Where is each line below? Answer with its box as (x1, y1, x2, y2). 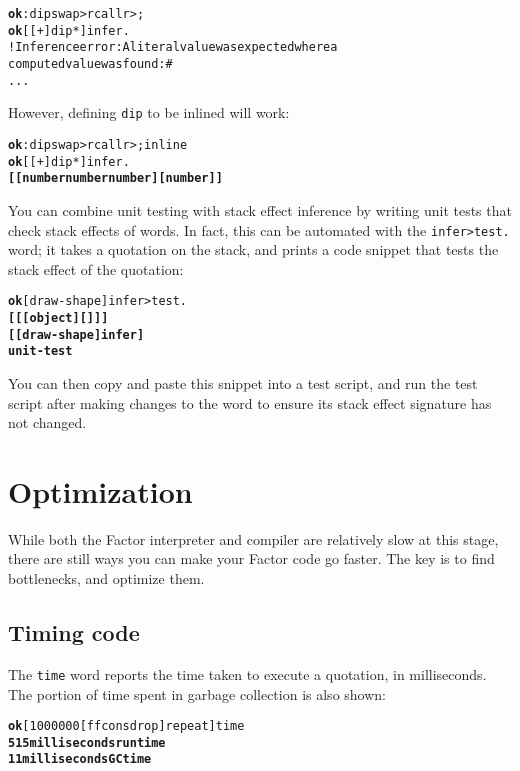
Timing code (8, 617, 140, 648)
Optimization (8, 470, 193, 511)
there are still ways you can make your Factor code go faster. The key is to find (8, 548, 495, 569)
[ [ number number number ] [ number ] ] (8, 171, 223, 186)
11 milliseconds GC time (8, 752, 152, 767)
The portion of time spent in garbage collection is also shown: (8, 683, 386, 704)
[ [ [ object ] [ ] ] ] (8, 311, 109, 325)
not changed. (8, 412, 87, 433)
